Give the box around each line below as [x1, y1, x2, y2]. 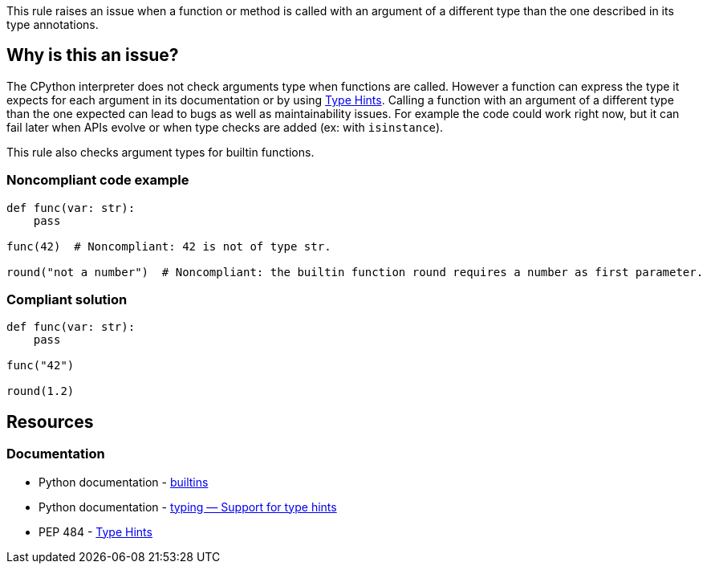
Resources [6, 411, 94, 432]
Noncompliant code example [6, 172, 189, 189]
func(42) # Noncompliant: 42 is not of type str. [6, 239, 331, 253]
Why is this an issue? [6, 45, 179, 66]
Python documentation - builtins [39, 474, 209, 489]
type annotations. [6, 18, 99, 31]
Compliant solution [6, 291, 128, 307]
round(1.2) [6, 385, 75, 398]
